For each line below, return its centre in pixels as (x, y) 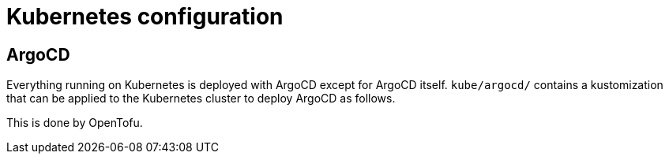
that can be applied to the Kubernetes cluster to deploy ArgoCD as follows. (201, 99)
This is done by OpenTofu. (75, 123)
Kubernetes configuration (145, 17)
